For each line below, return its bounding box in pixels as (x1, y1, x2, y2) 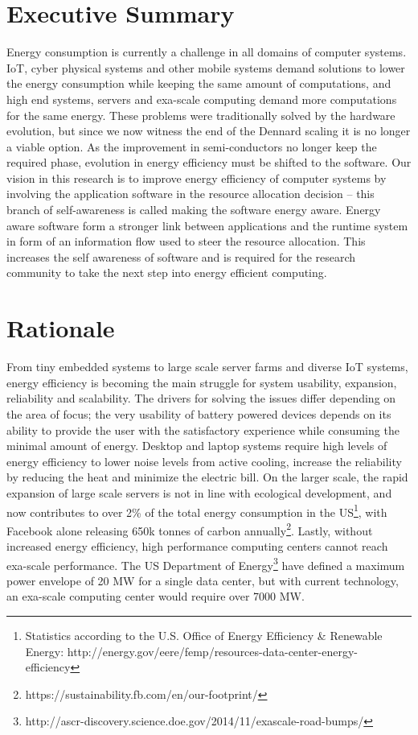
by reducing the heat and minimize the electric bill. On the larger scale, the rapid (6, 469, 408, 485)
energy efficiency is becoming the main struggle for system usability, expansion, (6, 374, 397, 390)
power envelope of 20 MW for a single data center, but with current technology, (6, 572, 399, 588)
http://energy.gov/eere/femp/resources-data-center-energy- (67, 642, 359, 659)
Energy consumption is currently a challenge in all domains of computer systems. (6, 43, 407, 60)
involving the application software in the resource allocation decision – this (6, 185, 375, 202)
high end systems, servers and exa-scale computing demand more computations (6, 90, 397, 107)
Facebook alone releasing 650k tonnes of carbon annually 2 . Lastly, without (6, 519, 373, 539)
